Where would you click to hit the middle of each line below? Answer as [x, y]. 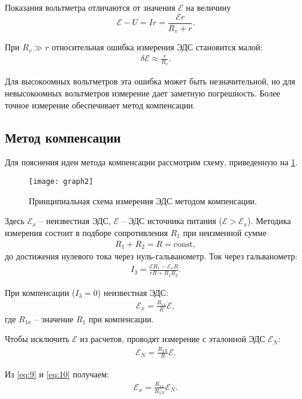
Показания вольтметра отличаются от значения [90, 7]
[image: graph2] [61, 182]
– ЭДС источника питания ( [172, 221]
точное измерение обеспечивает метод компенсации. [100, 105]
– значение [54, 318]
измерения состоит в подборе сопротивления [86, 232]
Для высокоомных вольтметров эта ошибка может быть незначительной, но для [150, 81]
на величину [208, 7]
